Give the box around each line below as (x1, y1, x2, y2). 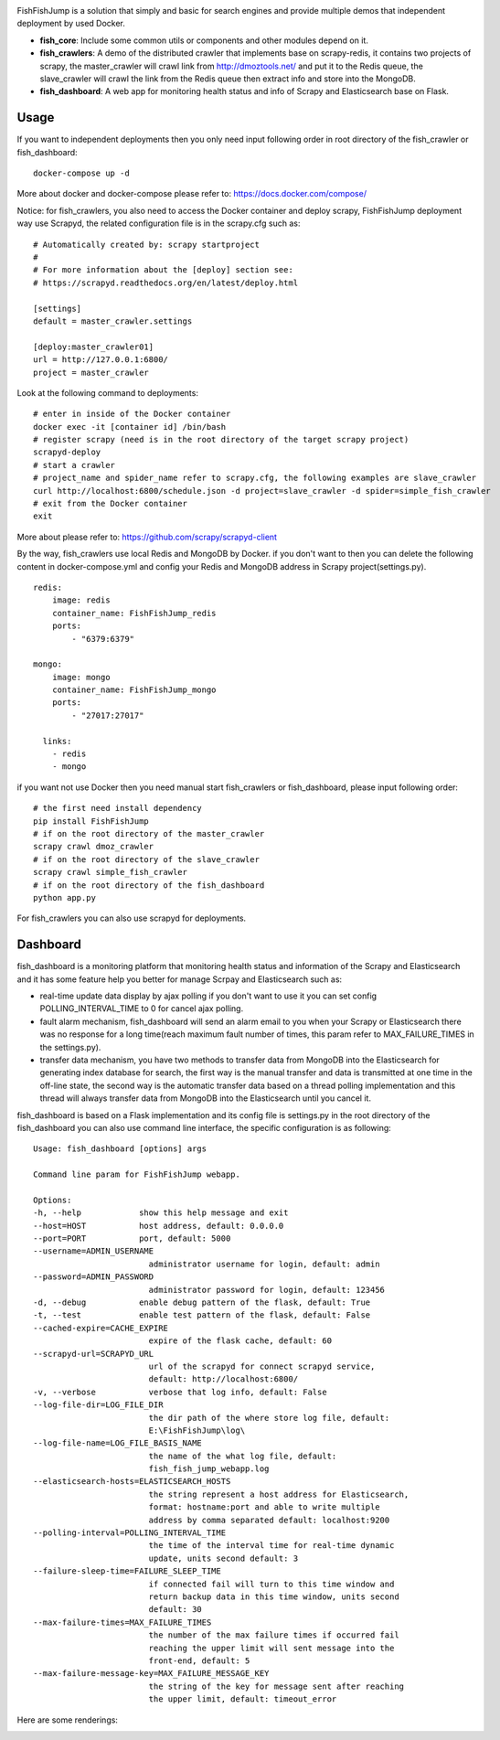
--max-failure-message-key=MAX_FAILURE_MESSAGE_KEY (33, 1669, 270, 1679)
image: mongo (51, 672, 111, 682)
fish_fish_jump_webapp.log (148, 1464, 270, 1474)
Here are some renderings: (16, 1714, 119, 1725)
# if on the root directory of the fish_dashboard (33, 880, 265, 891)
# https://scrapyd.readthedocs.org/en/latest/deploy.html (33, 277, 299, 288)
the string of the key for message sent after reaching (148, 1681, 405, 1692)
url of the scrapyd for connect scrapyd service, (148, 1361, 376, 1372)
